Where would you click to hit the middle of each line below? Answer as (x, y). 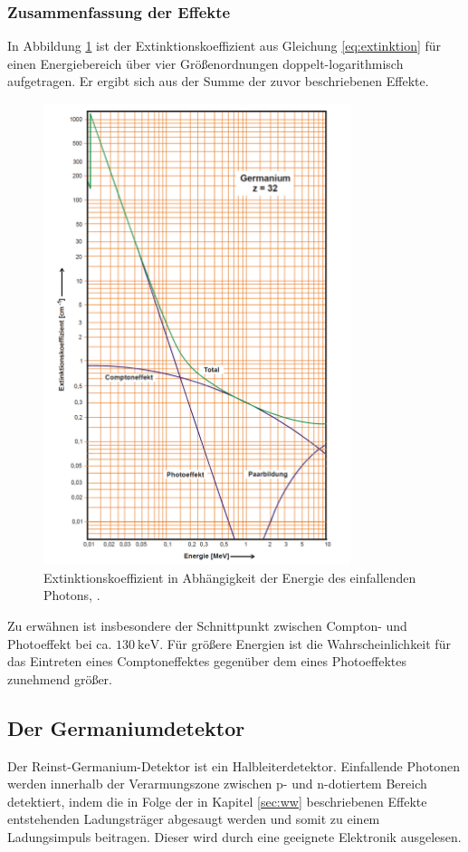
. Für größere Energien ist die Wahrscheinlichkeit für (305, 643)
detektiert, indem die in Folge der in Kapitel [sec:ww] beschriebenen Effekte (217, 801)
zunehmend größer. (60, 678)
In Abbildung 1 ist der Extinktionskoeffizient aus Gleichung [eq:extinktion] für (224, 46)
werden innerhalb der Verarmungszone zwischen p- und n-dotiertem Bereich (217, 784)
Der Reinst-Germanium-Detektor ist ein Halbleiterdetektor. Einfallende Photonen (234, 765)
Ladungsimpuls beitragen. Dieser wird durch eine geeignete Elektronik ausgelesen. (234, 837)
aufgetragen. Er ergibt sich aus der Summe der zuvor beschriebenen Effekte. (218, 81)
